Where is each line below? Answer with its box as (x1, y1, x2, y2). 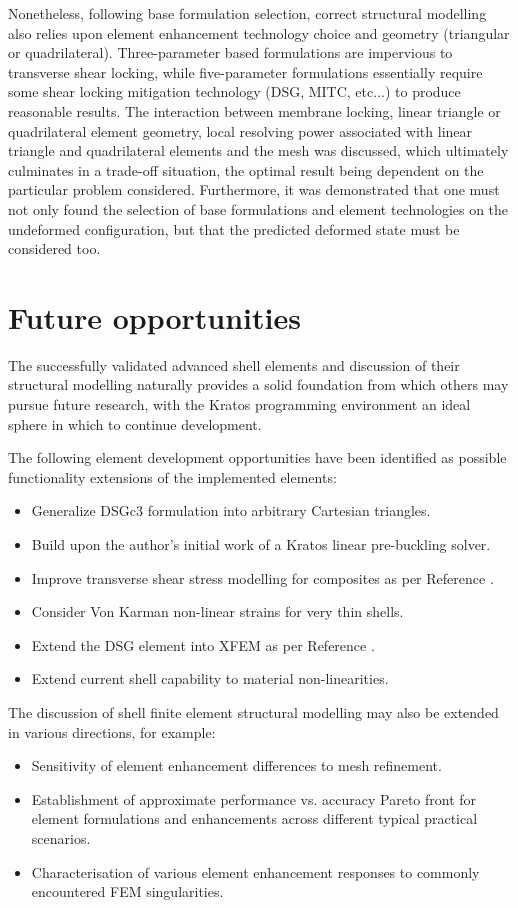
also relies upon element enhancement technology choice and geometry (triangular (8, 22, 510, 43)
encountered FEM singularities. (31, 881, 224, 902)
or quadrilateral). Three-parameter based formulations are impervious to (8, 42, 453, 63)
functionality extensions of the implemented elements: (8, 466, 337, 487)
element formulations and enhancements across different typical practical (31, 808, 478, 829)
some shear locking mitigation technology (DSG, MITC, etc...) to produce (8, 81, 461, 102)
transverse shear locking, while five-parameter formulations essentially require (8, 61, 483, 82)
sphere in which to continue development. (8, 413, 262, 434)
